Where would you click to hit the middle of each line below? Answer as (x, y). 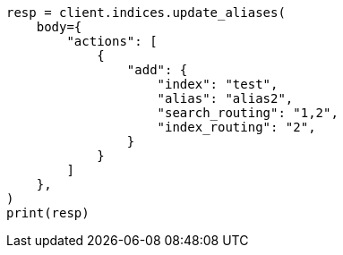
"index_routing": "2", (236, 127)
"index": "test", (218, 84)
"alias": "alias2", (225, 98)
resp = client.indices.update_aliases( (146, 13)
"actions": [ (112, 41)
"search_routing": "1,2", (248, 113)
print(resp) (48, 213)
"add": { (157, 70)
